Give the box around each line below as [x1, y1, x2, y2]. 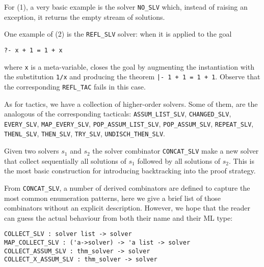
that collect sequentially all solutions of [4, 155, 126, 166]
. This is [229, 155, 254, 166]
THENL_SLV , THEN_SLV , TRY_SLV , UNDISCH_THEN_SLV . [4, 128, 165, 139]
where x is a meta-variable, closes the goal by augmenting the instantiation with [4, 61, 254, 72]
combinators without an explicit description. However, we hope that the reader [4, 202, 250, 213]
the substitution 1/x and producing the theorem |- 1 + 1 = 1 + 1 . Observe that [4, 71, 260, 82]
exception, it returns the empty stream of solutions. [4, 11, 165, 22]
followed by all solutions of [137, 155, 221, 166]
